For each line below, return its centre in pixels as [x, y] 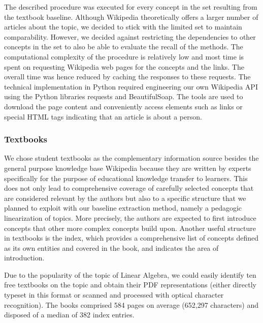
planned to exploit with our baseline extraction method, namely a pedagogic [123, 208]
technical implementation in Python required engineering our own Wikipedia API [131, 86]
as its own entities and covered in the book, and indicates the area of [111, 247]
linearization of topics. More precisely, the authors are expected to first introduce [130, 217]
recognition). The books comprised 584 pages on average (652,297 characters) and [131, 304]
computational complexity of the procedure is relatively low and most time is [124, 56]
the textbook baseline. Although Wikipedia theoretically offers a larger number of [131, 17]
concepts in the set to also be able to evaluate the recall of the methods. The [124, 47]
